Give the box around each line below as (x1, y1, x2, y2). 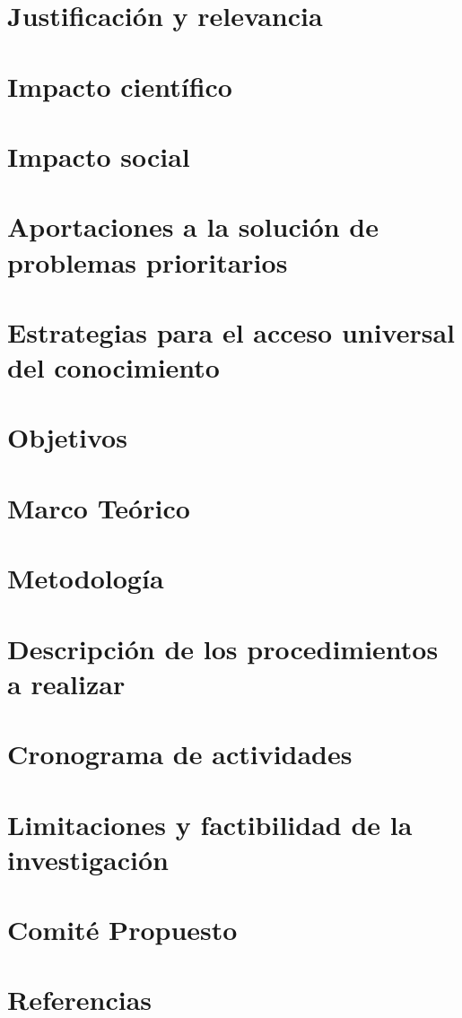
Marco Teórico (7, 489, 190, 526)
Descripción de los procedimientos (7, 630, 439, 666)
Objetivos (7, 419, 127, 456)
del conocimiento (7, 349, 220, 386)
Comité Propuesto (7, 911, 238, 948)
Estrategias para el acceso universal (7, 313, 456, 350)
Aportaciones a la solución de (7, 208, 379, 245)
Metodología (7, 560, 164, 596)
